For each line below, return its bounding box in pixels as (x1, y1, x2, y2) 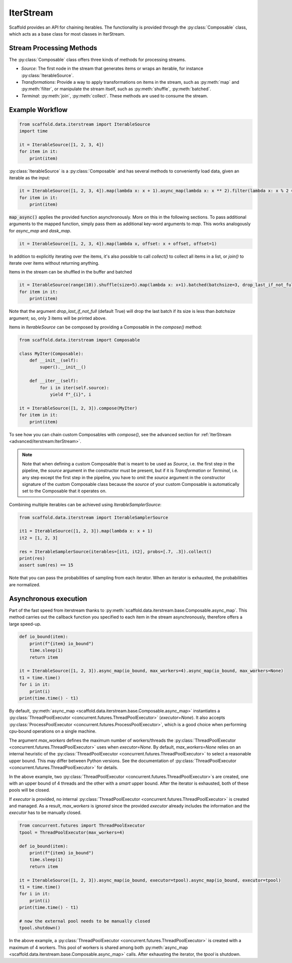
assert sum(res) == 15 (19, 562, 73, 568)
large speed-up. (9, 621, 41, 627)
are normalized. (9, 581, 41, 587)
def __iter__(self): (29, 378, 79, 384)
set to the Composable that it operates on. (22, 488, 107, 494)
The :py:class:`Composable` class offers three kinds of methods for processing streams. (9, 57, 186, 62)
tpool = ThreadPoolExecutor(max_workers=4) (19, 829, 125, 835)
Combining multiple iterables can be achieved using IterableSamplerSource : (9, 501, 162, 507)
